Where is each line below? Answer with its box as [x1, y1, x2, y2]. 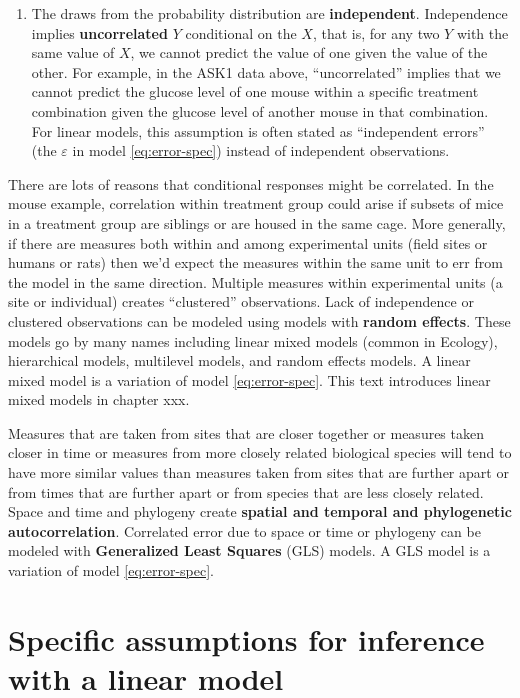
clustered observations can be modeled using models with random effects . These [8, 310, 511, 331]
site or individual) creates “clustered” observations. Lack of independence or [8, 291, 474, 312]
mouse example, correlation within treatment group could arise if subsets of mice [8, 193, 504, 214]
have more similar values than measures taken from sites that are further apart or [8, 462, 509, 483]
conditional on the [185, 22, 297, 43]
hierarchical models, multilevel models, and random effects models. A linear [8, 350, 471, 371]
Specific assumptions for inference [8, 618, 485, 659]
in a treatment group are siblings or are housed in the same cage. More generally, [8, 212, 506, 233]
